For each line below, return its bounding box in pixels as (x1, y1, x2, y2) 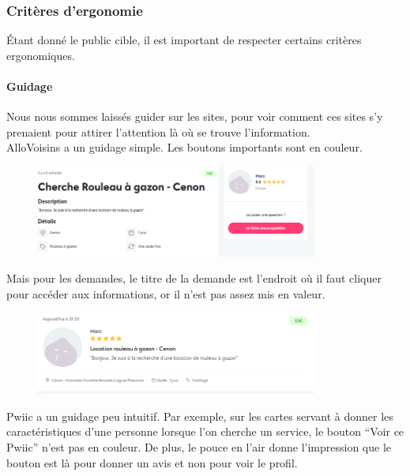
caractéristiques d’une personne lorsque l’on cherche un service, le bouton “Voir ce (6, 423, 404, 440)
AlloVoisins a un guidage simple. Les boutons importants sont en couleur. (6, 139, 363, 156)
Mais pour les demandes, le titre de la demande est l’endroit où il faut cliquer (6, 270, 382, 287)
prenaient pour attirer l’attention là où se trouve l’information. (6, 123, 310, 140)
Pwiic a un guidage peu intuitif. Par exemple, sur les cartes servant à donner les (6, 407, 393, 424)
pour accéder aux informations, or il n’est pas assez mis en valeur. (6, 285, 325, 302)
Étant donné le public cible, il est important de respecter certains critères (6, 32, 362, 48)
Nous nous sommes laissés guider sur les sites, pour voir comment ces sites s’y (6, 108, 383, 125)
